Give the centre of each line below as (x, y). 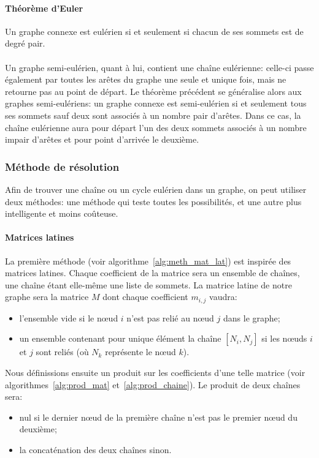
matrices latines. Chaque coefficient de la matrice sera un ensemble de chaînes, (152, 273)
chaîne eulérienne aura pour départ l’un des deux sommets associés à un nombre (156, 127)
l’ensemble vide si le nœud (69, 317)
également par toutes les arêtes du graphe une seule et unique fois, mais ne (146, 79)
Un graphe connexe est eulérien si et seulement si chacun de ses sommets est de (154, 31)
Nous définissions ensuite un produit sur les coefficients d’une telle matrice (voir (155, 372)
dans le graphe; (252, 317)
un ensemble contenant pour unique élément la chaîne (120, 338)
